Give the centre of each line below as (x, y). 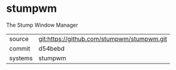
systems (21, 58)
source (19, 39)
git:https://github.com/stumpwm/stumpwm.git (103, 39)
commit (20, 48)
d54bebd (52, 48)
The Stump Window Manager (42, 25)
